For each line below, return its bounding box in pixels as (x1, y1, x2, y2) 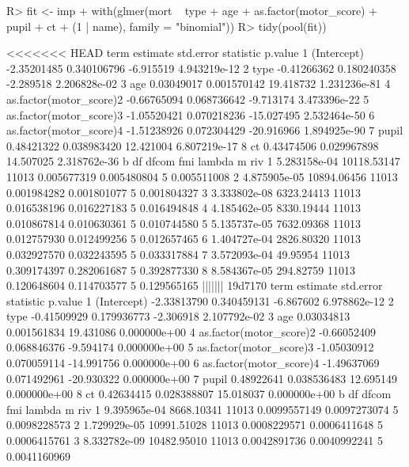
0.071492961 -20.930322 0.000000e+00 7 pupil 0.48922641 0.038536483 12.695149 (6, 370, 397, 386)
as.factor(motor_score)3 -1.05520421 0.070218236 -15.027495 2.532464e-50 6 (6, 106, 375, 123)
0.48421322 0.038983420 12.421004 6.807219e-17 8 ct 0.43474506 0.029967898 (6, 137, 379, 154)
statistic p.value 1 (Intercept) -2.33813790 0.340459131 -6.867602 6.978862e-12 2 (6, 292, 394, 309)
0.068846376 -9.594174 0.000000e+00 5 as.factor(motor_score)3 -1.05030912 (6, 339, 374, 355)
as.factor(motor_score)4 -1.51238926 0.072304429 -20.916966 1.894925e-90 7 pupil (6, 122, 403, 139)
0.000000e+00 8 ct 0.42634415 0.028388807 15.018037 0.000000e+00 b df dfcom (6, 385, 392, 402)
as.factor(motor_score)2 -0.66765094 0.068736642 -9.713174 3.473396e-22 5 (6, 90, 369, 107)
